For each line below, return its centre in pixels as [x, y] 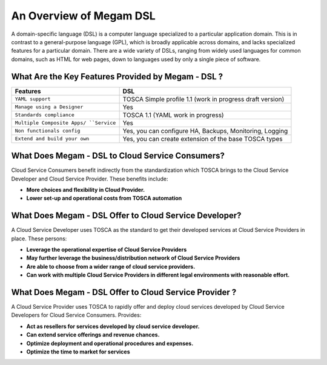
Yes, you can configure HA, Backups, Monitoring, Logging [205, 131]
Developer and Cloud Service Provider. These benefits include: [90, 179]
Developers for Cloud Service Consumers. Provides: [76, 315]
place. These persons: [39, 238]
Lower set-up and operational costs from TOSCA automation [104, 198]
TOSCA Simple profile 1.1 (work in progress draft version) [203, 99]
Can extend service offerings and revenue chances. [93, 335]
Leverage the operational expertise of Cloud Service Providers [107, 249]
